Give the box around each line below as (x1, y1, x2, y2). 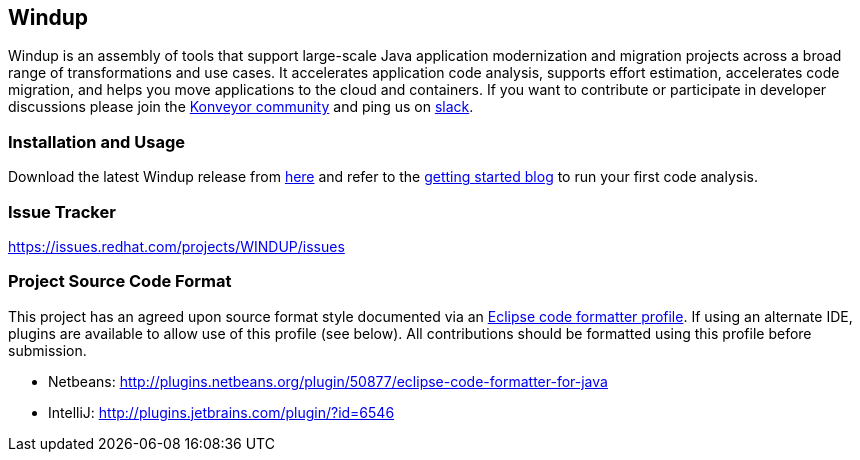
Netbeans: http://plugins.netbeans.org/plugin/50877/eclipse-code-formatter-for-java (48, 372, 608, 390)
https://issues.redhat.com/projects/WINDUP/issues (8, 237, 345, 255)
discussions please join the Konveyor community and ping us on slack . (8, 98, 474, 116)
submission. (8, 341, 87, 359)
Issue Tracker (8, 201, 116, 222)
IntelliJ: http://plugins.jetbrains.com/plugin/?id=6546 (48, 403, 395, 421)
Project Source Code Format (8, 271, 232, 292)
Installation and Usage (8, 131, 185, 152)
